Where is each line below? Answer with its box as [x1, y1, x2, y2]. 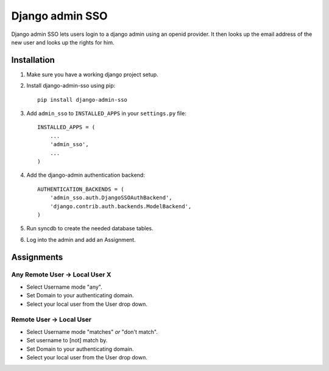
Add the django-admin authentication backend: [26, 171, 146, 179]
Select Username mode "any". [26, 283, 103, 291]
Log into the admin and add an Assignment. [26, 236, 136, 243]
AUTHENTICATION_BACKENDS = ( [37, 186, 124, 193]
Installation [11, 55, 55, 65]
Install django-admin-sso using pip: [26, 82, 116, 90]
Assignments [11, 252, 63, 262]
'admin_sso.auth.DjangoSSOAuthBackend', [49, 194, 173, 201]
